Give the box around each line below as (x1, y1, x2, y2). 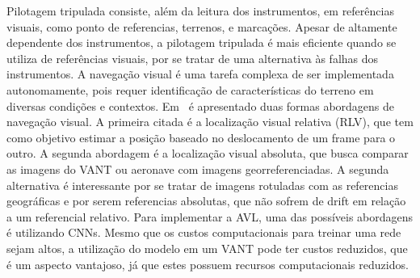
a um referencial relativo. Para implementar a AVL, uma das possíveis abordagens (6, 208, 414, 225)
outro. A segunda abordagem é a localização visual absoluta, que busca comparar (6, 145, 409, 162)
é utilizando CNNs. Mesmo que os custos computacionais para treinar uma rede (6, 224, 401, 241)
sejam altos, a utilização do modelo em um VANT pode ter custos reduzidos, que (6, 239, 408, 256)
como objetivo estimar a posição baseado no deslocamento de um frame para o (6, 128, 396, 145)
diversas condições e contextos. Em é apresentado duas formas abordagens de (6, 97, 395, 114)
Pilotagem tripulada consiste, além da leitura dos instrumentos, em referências (6, 2, 394, 19)
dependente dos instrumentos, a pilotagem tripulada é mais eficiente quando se (6, 34, 397, 51)
